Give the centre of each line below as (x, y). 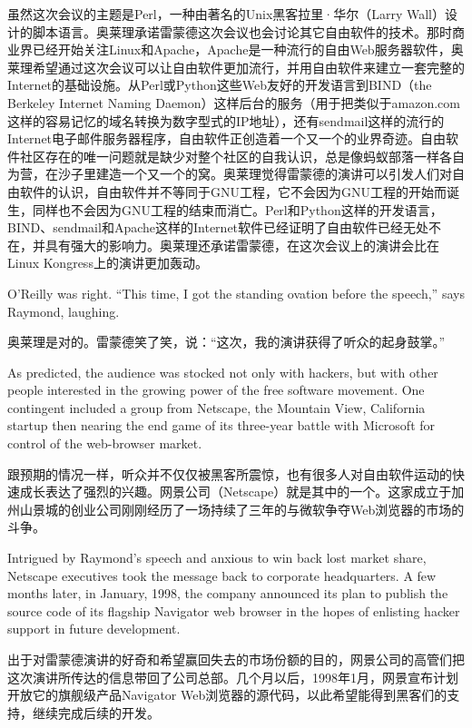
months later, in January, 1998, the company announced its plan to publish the (228, 593)
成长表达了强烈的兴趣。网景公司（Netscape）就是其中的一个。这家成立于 (236, 492)
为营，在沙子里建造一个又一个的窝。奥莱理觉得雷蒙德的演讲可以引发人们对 (230, 174)
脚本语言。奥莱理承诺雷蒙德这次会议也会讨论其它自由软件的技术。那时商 (248, 31)
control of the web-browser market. (105, 443)
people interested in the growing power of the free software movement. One (216, 390)
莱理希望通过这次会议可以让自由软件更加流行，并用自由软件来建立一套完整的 (236, 67)
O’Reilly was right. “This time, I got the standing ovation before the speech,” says (236, 293)
